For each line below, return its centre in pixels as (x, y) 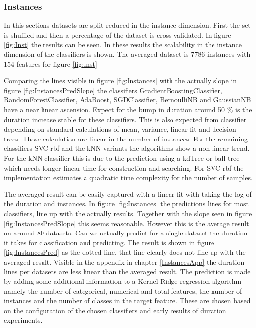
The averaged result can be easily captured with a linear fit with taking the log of (128, 194)
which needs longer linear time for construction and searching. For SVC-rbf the (124, 167)
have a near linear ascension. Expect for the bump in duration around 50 (115, 109)
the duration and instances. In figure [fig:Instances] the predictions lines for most (127, 204)
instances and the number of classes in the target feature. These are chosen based (127, 301)
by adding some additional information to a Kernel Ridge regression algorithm (123, 281)
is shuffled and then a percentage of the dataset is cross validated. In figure (118, 34)
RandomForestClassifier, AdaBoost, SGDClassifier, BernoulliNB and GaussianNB (128, 100)
